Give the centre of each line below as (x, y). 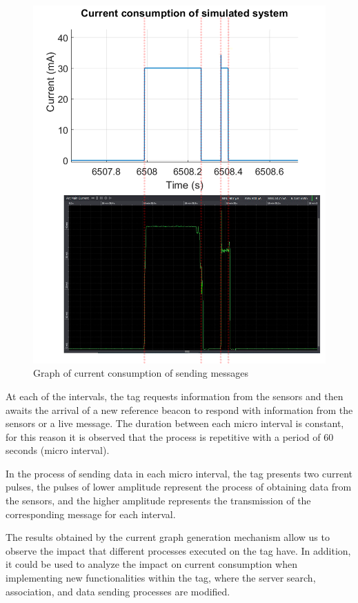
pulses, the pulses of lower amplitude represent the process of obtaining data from (179, 487)
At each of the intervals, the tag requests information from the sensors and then (175, 396)
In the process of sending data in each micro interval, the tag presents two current (179, 473)
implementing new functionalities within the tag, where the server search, (161, 578)
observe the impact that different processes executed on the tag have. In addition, (178, 550)
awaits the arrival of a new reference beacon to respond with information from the (179, 409)
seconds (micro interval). (58, 450)
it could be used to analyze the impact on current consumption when (151, 564)
